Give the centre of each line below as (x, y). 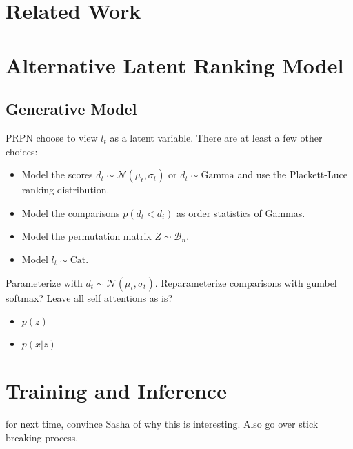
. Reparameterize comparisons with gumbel (246, 282)
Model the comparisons (71, 212)
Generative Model (71, 109)
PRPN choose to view (52, 137)
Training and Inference (116, 391)
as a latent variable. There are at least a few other (216, 137)
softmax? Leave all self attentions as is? (89, 297)
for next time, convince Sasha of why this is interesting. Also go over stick (162, 424)
